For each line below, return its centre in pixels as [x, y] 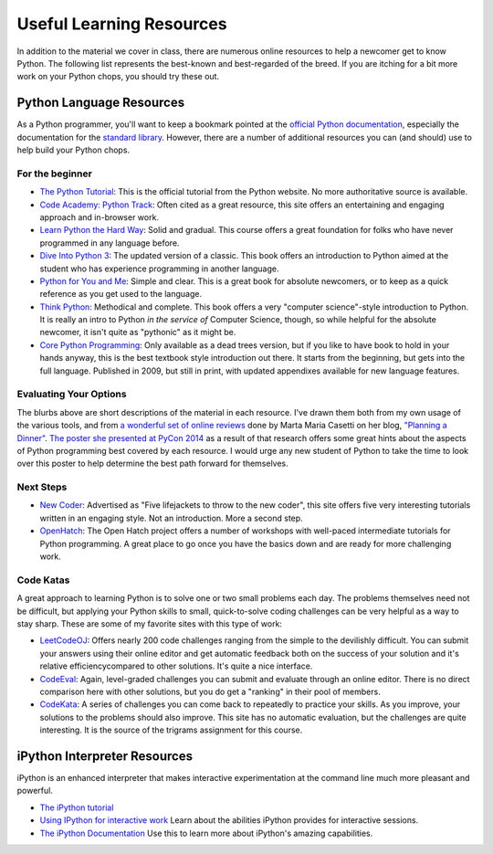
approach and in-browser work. [100, 217]
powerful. [35, 791]
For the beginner [55, 174]
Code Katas [43, 580]
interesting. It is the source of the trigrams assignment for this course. [171, 730]
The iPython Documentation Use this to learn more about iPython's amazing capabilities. [206, 833]
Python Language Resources [101, 103]
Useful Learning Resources [122, 24]
